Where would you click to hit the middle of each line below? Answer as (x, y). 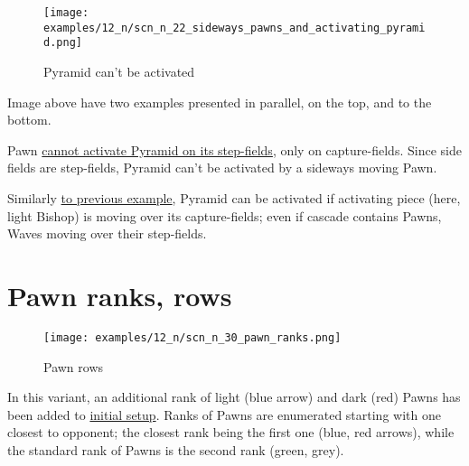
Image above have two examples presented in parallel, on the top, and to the (220, 102)
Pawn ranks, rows (120, 295)
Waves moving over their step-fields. (107, 233)
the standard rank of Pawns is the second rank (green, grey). (176, 449)
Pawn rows (74, 366)
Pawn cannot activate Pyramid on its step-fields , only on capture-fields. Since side (234, 149)
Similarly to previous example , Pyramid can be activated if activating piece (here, (234, 197)
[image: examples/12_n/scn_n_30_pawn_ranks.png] (192, 337)
